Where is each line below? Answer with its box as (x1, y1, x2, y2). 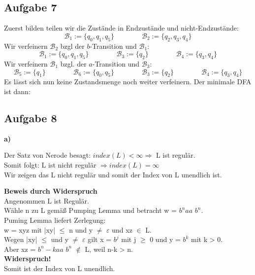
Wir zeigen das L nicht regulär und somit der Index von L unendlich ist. (4, 169, 222, 179)
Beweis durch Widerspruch (4, 186, 97, 196)
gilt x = (88, 234, 112, 244)
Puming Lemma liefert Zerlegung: (4, 214, 106, 225)
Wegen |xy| (4, 234, 37, 244)
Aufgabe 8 (4, 110, 57, 125)
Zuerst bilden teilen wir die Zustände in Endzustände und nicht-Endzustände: (4, 23, 239, 33)
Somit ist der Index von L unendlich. (4, 263, 115, 273)
